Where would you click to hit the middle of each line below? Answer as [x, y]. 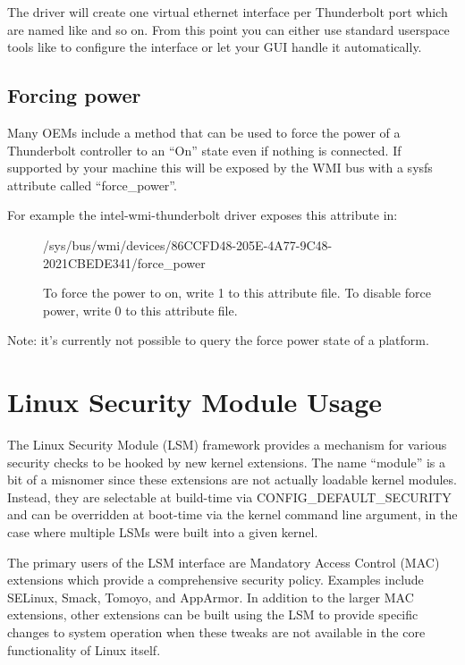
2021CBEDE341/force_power [124, 262]
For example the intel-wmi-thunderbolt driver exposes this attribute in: [203, 215]
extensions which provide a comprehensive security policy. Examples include [216, 580]
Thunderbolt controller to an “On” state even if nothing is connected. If [204, 150]
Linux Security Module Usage [195, 402]
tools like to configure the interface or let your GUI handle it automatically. [215, 47]
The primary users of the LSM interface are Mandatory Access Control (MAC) [224, 562]
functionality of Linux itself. [84, 649]
